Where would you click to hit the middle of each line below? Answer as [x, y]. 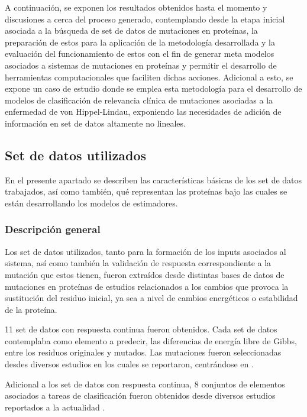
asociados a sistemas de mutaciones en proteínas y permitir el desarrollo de [141, 65]
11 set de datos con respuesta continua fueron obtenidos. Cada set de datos [141, 329]
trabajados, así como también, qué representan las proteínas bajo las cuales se [146, 191]
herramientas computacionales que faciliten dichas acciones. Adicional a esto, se [149, 77]
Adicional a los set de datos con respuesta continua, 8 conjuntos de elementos [145, 384]
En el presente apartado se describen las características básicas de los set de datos [153, 180]
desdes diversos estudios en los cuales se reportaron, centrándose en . [129, 364]
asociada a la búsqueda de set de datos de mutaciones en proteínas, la [131, 30]
